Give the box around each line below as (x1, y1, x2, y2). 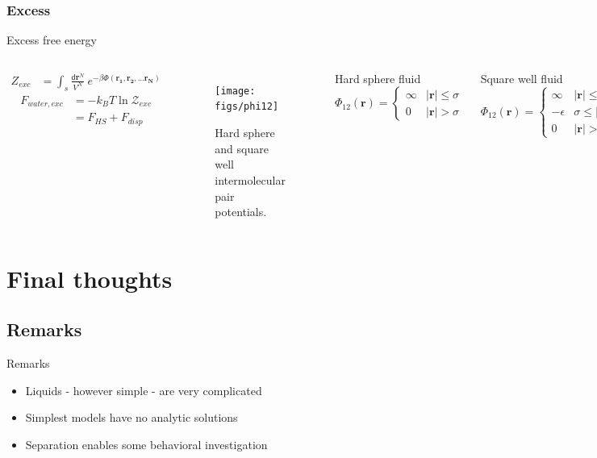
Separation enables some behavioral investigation (25, 436, 268, 453)
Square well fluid (480, 69, 563, 86)
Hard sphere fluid (334, 69, 421, 86)
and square (215, 139, 269, 156)
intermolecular (215, 171, 286, 188)
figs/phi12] (215, 101, 279, 113)
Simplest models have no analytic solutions (25, 409, 238, 426)
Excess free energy (6, 31, 98, 48)
